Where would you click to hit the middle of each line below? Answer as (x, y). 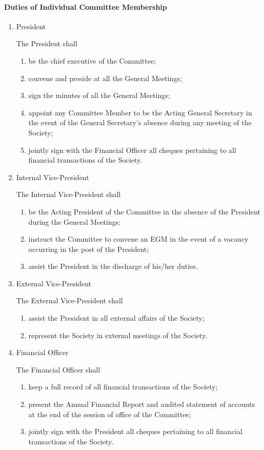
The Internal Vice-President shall (68, 194)
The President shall (47, 43)
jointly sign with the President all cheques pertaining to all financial (135, 431)
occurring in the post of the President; (89, 249)
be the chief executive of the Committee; (92, 60)
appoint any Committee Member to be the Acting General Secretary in (140, 112)
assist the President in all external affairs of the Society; (116, 318)
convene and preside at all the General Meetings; (105, 78)
